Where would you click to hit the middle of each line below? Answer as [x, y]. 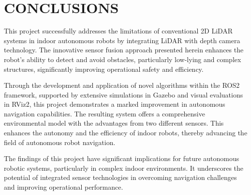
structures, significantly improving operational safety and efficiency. [104, 69]
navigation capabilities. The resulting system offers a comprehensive [104, 113]
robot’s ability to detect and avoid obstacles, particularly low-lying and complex [123, 59]
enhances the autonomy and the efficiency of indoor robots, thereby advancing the [126, 133]
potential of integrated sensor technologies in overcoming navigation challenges [120, 177]
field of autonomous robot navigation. [60, 142]
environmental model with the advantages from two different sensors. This [114, 123]
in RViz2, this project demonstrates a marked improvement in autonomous [115, 104]
